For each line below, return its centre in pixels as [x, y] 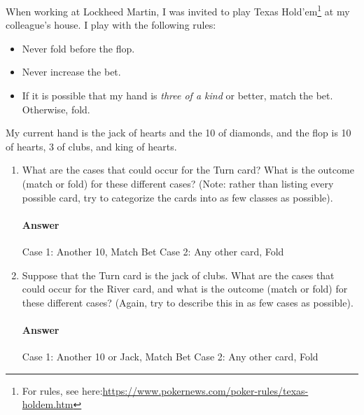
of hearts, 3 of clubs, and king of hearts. [91, 146]
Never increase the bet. [71, 72]
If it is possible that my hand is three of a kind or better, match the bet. [177, 96]
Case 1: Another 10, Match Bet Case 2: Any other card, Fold [153, 251]
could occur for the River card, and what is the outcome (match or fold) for [185, 289]
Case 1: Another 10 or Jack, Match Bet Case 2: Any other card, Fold [170, 357]
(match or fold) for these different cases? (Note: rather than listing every [178, 183]
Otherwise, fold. [56, 109]
